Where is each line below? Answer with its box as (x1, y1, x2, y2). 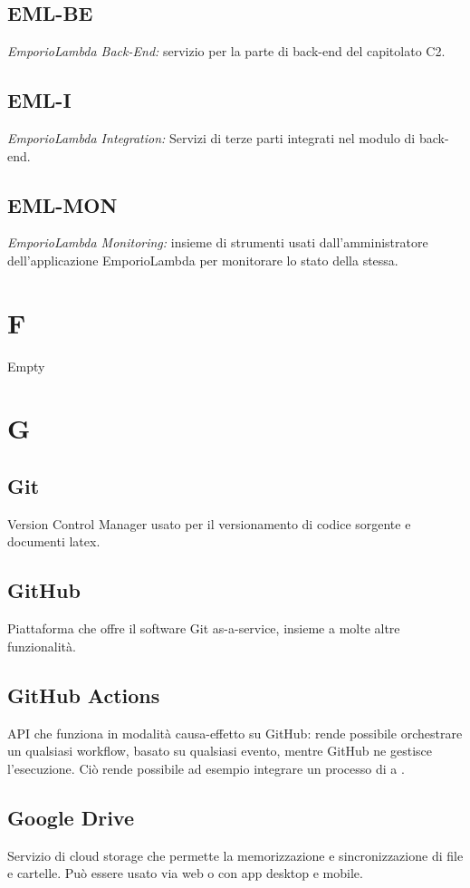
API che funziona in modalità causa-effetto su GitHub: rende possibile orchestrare (7, 723, 463, 742)
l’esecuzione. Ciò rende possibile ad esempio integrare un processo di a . (7, 758, 405, 777)
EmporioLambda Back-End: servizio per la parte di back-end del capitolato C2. (7, 42, 446, 61)
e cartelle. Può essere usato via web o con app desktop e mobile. (7, 864, 363, 883)
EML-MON (7, 190, 118, 218)
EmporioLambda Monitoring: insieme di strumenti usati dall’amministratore (7, 233, 428, 252)
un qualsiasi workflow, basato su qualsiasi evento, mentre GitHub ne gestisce (7, 741, 432, 760)
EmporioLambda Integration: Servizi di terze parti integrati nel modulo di (7, 129, 416, 147)
